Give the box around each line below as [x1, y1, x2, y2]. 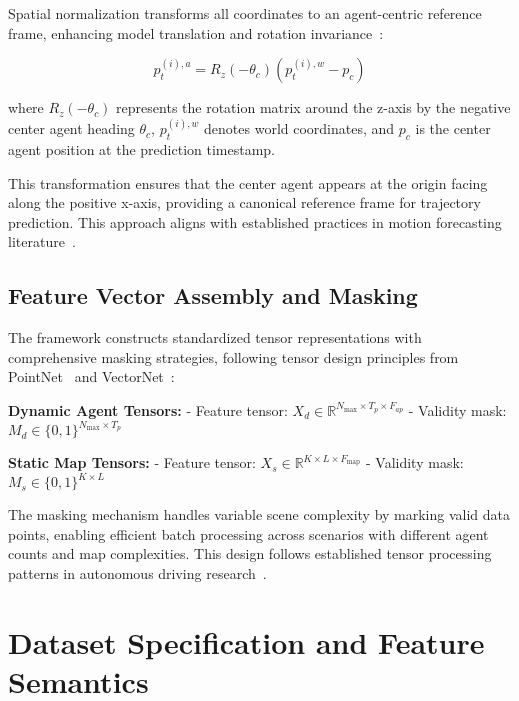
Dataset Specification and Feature [8, 621, 485, 662]
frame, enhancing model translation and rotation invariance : [8, 22, 384, 43]
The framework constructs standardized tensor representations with [8, 327, 422, 348]
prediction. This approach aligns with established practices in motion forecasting [8, 211, 502, 232]
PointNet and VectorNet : [8, 366, 175, 387]
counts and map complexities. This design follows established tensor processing [8, 543, 492, 564]
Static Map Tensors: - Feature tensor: [8, 452, 256, 473]
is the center [415, 118, 491, 139]
